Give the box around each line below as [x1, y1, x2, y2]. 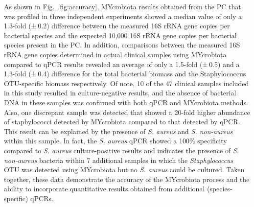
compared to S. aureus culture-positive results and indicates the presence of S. [4, 145, 239, 155]
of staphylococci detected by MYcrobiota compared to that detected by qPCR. [4, 116, 240, 127]
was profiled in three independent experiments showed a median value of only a [4, 11, 242, 21]
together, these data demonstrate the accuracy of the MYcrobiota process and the [4, 174, 250, 184]
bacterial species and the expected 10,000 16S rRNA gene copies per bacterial [4, 30, 237, 40]
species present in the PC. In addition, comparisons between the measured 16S [4, 40, 240, 50]
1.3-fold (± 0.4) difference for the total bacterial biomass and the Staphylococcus [4, 69, 246, 79]
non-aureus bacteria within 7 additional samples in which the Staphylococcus [4, 155, 233, 165]
